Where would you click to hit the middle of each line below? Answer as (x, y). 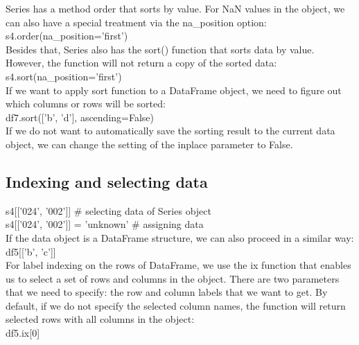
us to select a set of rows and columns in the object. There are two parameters (173, 278)
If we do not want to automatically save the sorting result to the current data (170, 131)
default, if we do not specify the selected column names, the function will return (176, 305)
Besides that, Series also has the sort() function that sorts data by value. (160, 49)
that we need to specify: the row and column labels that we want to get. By (167, 292)
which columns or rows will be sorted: (86, 104)
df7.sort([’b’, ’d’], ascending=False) (80, 117)
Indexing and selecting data (107, 181)
